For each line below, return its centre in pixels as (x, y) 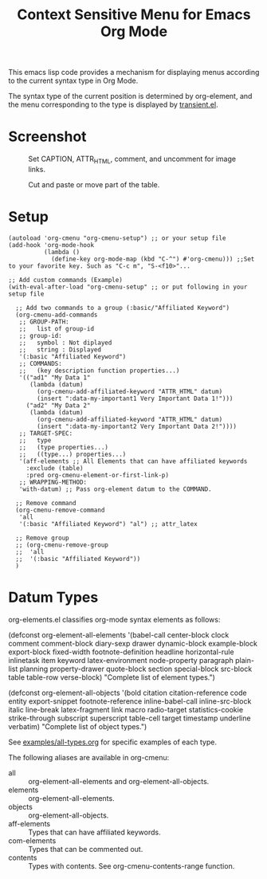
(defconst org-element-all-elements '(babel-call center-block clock (119, 634)
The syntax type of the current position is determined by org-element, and (130, 96)
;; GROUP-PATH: (44, 322)
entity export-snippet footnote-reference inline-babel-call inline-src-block (130, 701)
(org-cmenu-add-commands (57, 315)
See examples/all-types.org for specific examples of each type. (113, 742)
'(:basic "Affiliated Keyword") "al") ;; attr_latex (108, 524)
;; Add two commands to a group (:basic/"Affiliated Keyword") (122, 308)
